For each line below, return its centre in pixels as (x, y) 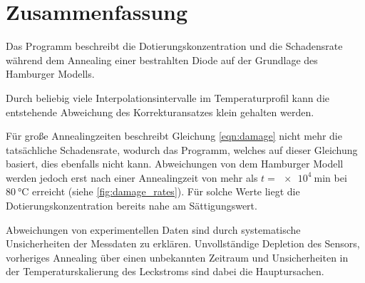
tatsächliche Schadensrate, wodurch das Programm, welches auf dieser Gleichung (182, 149)
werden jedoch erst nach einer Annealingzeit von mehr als (132, 177)
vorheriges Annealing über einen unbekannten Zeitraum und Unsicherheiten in (177, 257)
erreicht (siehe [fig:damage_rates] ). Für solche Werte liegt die (166, 191)
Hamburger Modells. (50, 74)
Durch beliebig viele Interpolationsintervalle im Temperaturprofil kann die (168, 97)
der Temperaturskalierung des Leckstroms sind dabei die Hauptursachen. (165, 271)
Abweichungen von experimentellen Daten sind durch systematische (153, 229)
